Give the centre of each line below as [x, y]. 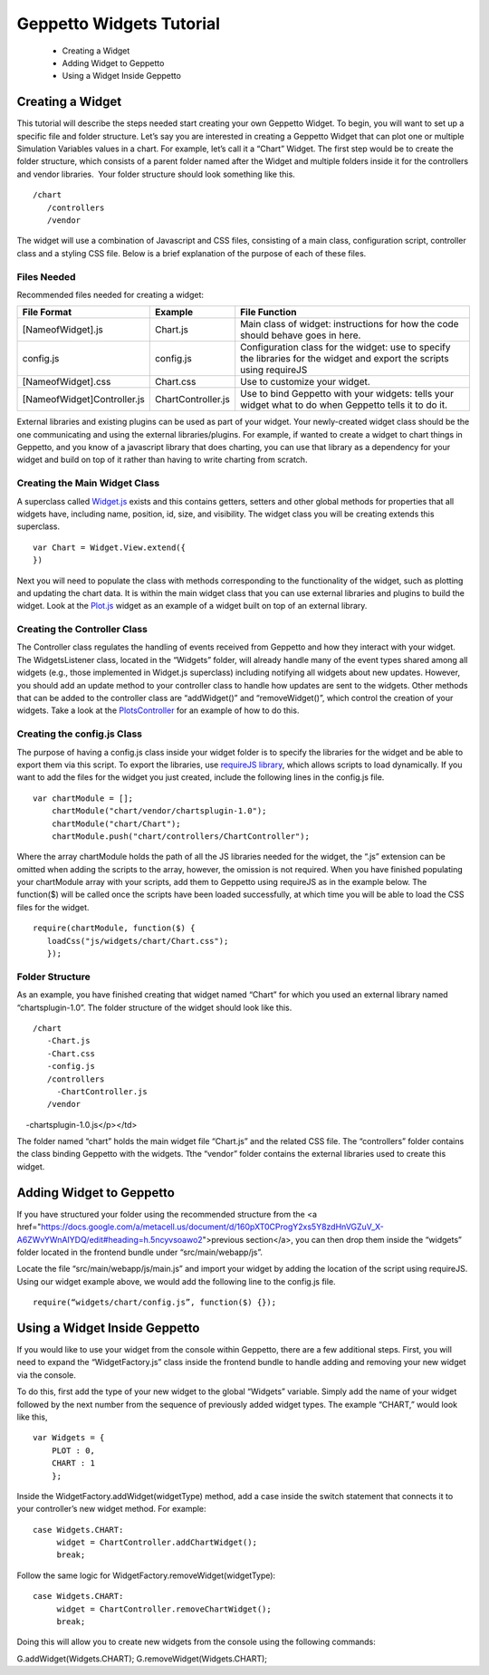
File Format [47, 313]
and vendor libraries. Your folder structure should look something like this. [156, 174]
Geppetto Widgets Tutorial [119, 24]
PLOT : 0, [73, 1450]
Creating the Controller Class [82, 630]
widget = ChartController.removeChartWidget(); [164, 1609]
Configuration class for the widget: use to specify [346, 347]
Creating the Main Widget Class [88, 483]
